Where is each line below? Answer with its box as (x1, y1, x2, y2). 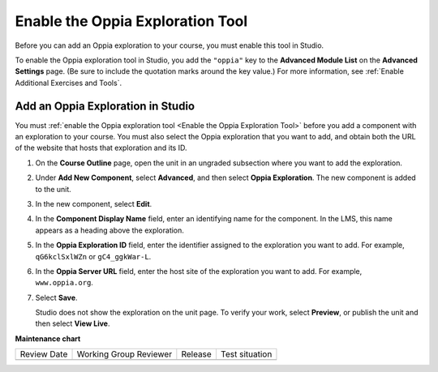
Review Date (19, 348, 68, 360)
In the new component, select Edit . (35, 199, 152, 208)
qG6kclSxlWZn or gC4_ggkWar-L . (35, 251, 152, 261)
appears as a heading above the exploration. (35, 225, 184, 235)
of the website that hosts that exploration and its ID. (15, 143, 187, 153)
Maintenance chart (15, 333, 81, 344)
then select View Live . (35, 319, 110, 328)
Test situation (220, 348, 273, 360)
